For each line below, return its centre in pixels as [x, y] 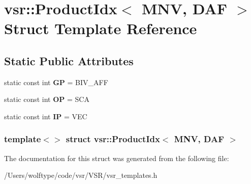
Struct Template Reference [101, 28]
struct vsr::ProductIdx [113, 139]
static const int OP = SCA [47, 99]
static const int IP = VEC [46, 116]
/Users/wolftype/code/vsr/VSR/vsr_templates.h [81, 175]
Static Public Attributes [69, 60]
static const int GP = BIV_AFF [56, 82]
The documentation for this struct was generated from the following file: [117, 158]
